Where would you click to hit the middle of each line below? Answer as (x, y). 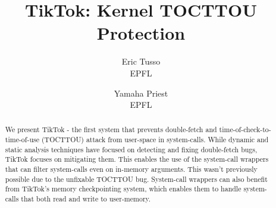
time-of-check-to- (245, 129)
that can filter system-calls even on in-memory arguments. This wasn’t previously (131, 169)
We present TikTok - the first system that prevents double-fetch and (111, 129)
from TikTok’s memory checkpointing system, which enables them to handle (123, 189)
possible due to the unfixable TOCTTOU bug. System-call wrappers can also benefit (136, 179)
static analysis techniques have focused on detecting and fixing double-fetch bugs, (131, 149)
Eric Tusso (141, 61)
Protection (141, 33)
